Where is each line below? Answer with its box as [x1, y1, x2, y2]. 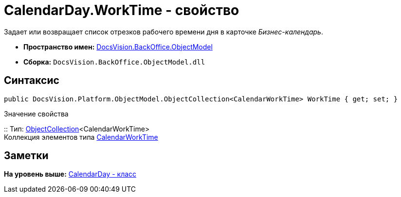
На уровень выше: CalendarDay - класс [4, 170, 137, 179]
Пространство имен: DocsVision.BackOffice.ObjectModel [23, 42, 213, 51]
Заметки [4, 149, 49, 162]
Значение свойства [4, 109, 69, 118]
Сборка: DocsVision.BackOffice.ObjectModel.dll [23, 57, 205, 66]
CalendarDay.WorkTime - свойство [4, 2, 239, 18]
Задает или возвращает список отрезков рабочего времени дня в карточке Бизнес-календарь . [4, 27, 323, 36]
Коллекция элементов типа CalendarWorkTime [4, 132, 158, 141]
